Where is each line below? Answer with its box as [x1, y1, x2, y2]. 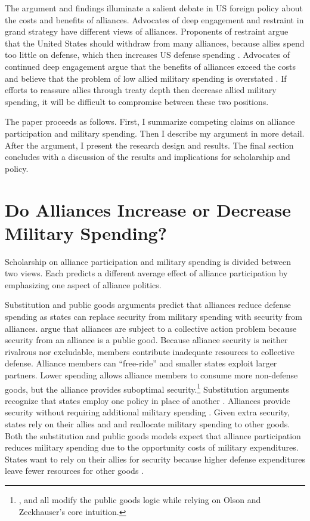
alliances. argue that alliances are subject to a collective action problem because [5, 322, 297, 334]
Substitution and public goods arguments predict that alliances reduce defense [5, 298, 291, 311]
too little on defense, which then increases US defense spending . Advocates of [5, 48, 290, 61]
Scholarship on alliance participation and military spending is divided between [5, 255, 291, 267]
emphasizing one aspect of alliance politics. [5, 278, 162, 291]
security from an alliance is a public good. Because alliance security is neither [5, 334, 288, 346]
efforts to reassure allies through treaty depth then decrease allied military [5, 84, 277, 96]
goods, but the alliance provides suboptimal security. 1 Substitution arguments [5, 381, 289, 395]
